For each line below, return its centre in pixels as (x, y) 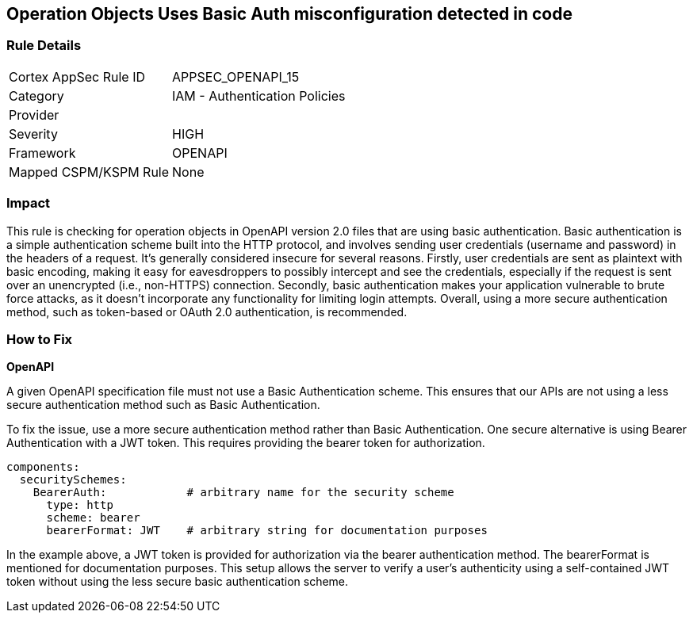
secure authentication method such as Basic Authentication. (163, 405)
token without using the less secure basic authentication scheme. (178, 582)
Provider (34, 115)
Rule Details (44, 46)
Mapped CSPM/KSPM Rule (89, 172)
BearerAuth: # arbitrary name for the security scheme (243, 493)
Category (36, 96)
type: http (80, 505)
